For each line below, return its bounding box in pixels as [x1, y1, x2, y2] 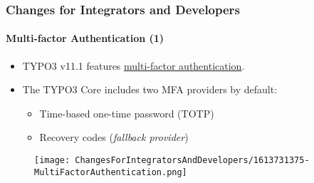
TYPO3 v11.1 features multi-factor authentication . [22, 58, 245, 73]
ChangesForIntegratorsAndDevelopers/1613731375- [75, 155, 310, 166]
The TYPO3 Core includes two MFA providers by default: [22, 82, 278, 97]
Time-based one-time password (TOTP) [39, 105, 214, 120]
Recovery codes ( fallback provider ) [39, 130, 189, 145]
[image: [34, 155, 70, 166]
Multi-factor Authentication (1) [6, 31, 164, 46]
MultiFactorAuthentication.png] [34, 167, 187, 177]
